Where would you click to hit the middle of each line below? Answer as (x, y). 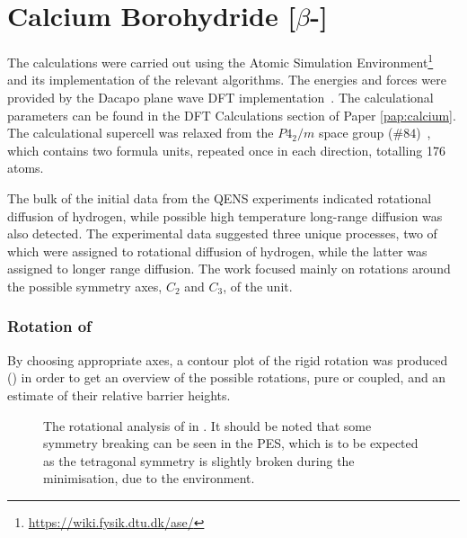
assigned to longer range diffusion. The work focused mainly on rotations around (229, 269)
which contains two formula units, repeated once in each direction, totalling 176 (226, 150)
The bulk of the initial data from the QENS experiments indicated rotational (220, 197)
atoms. (26, 168)
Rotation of (49, 326)
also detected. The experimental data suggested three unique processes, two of (222, 233)
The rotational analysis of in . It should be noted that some (207, 425)
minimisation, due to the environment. (149, 478)
